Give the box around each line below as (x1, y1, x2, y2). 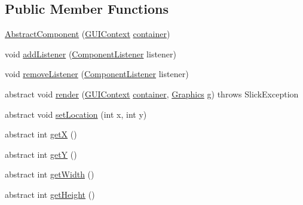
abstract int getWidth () (5, 168, 94, 180)
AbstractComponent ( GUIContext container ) (5, 27, 170, 40)
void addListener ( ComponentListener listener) (5, 47, 176, 60)
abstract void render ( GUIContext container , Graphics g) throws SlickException (5, 87, 299, 100)
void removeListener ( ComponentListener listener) (5, 68, 189, 80)
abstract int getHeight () (5, 188, 95, 200)
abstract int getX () (5, 128, 77, 140)
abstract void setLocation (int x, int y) (5, 108, 147, 120)
